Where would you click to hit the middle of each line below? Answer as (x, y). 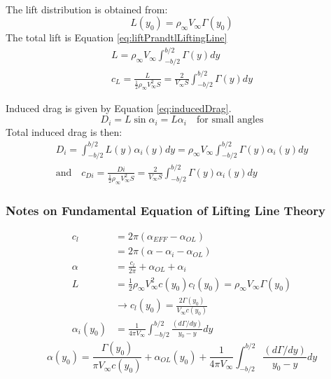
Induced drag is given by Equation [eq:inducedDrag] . (119, 108)
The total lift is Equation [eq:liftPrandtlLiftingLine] (117, 37)
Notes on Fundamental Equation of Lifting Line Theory (165, 210)
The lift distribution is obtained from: (87, 9)
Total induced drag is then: (64, 131)
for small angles (230, 120)
